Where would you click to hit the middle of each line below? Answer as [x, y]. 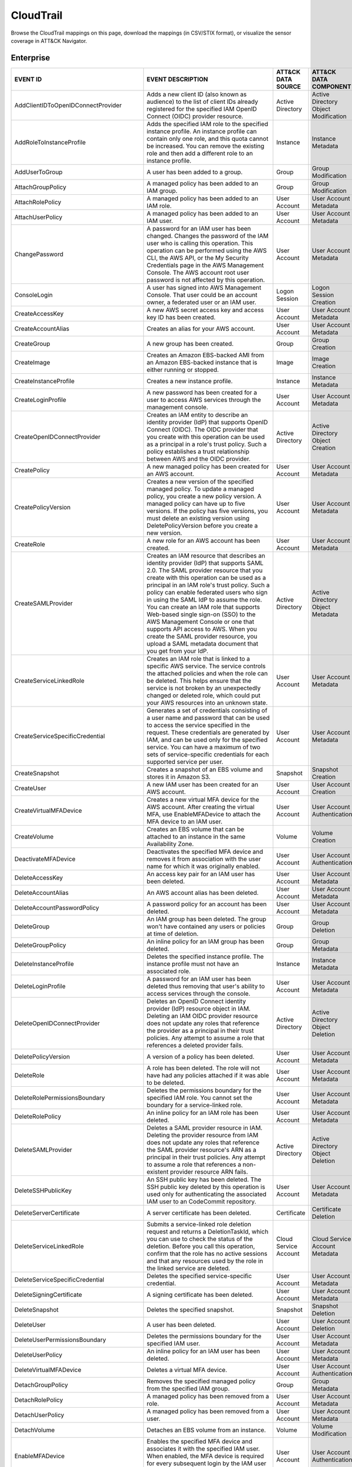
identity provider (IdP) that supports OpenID [207, 422]
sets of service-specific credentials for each [208, 754]
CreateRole [30, 544]
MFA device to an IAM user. [185, 822]
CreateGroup [32, 343]
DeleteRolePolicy [38, 1116]
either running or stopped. [183, 370]
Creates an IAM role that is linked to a [199, 658]
